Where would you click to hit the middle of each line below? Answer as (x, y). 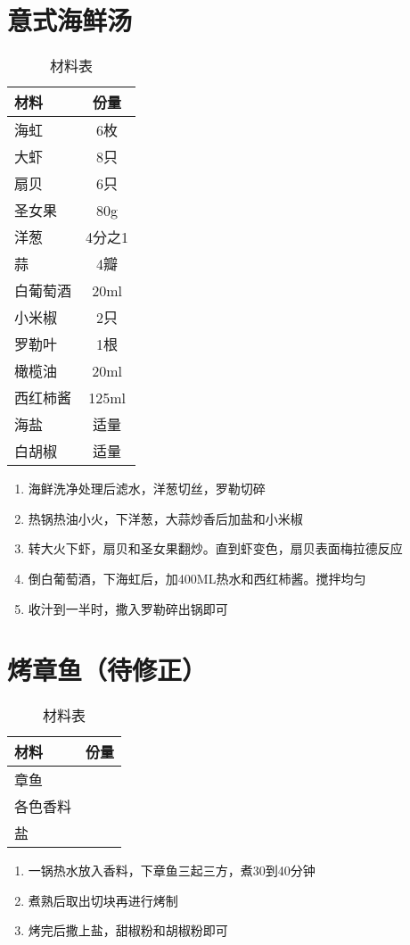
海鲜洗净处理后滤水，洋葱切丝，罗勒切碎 (147, 489)
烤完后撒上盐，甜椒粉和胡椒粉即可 (128, 930)
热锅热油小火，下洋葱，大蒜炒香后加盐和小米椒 (165, 518)
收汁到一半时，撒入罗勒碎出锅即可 (128, 608)
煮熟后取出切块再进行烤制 (103, 900)
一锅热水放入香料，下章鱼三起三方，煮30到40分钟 (172, 870)
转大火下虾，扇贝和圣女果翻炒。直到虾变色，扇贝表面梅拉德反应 (215, 548)
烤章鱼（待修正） (107, 670)
